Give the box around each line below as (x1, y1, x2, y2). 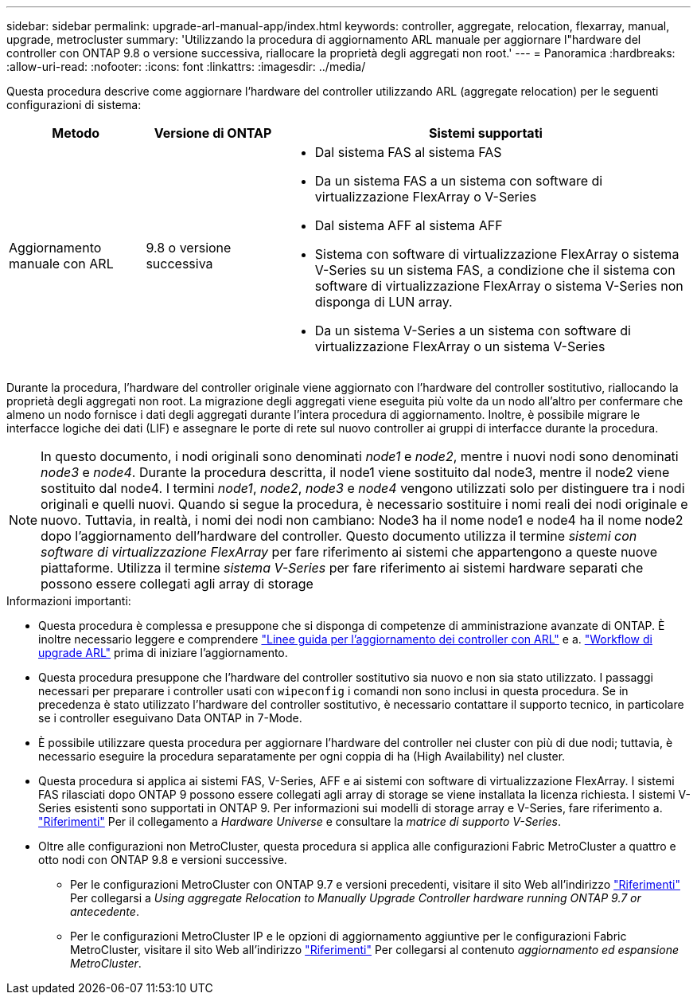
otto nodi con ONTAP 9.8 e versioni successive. (38, 853, 287, 866)
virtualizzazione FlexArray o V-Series (314, 189, 537, 205)
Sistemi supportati (428, 125, 543, 141)
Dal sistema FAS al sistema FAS (314, 144, 502, 160)
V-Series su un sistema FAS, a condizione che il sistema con (314, 262, 676, 278)
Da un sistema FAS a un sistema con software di (314, 173, 603, 189)
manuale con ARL (9, 256, 114, 272)
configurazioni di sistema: (6, 98, 142, 111)
